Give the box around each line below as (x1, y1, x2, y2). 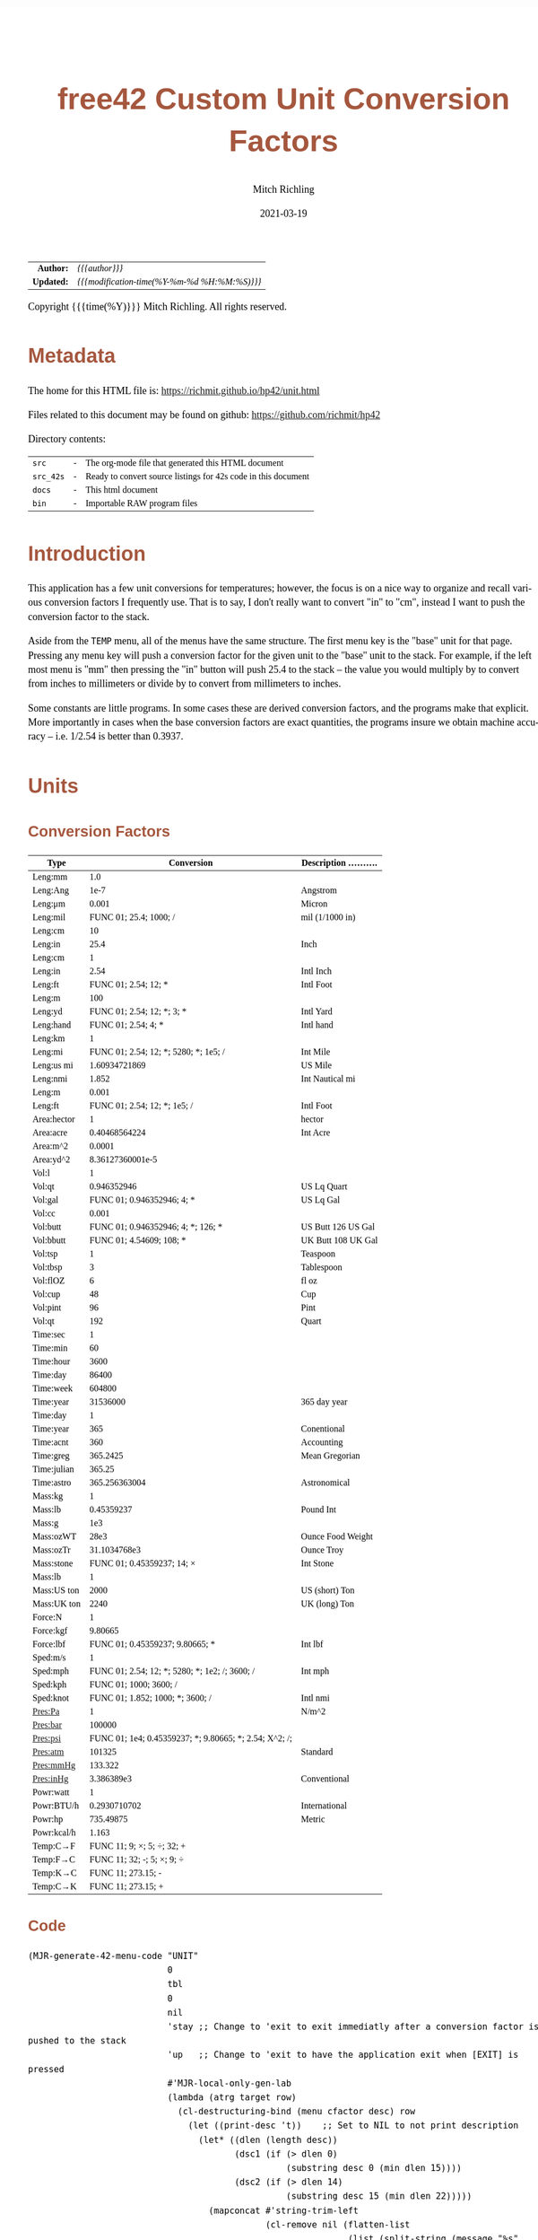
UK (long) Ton (300, 1598, 354, 1609)
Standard (300, 1746, 334, 1757)
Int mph (300, 1666, 330, 1676)
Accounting (300, 1437, 343, 1448)
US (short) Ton (300, 1585, 355, 1596)
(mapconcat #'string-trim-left (208, 2205, 359, 2217)
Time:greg (32, 1450, 71, 1461)
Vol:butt (32, 1221, 62, 1232)
